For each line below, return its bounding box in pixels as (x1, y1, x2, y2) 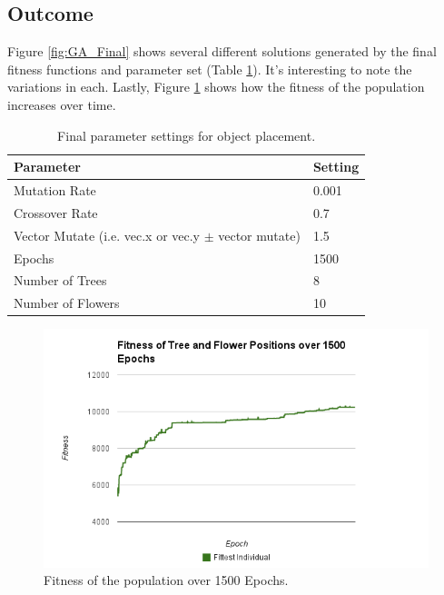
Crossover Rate (14, 203, 98, 222)
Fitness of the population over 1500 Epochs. (44, 570, 289, 590)
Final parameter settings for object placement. (57, 125, 316, 144)
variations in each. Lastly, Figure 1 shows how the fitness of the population (7, 77, 425, 96)
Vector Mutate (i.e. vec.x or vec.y (14, 225, 201, 244)
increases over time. (7, 94, 116, 114)
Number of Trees (14, 271, 107, 290)
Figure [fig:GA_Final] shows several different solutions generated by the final (7, 42, 437, 61)
